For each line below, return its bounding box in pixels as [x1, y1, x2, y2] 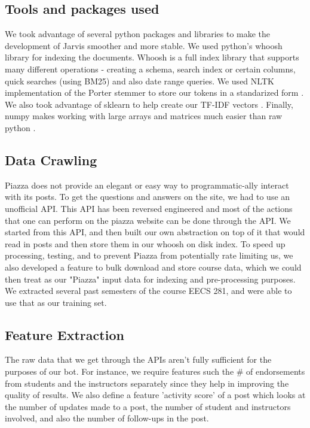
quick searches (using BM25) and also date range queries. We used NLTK [5, 74, 274, 87]
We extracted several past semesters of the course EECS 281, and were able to [5, 284, 292, 297]
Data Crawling [5, 150, 97, 169]
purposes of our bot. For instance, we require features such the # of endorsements [5, 365, 305, 378]
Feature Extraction [5, 325, 124, 344]
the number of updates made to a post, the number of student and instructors [5, 400, 291, 412]
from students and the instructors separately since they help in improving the [5, 377, 289, 389]
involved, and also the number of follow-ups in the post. [5, 412, 209, 424]
